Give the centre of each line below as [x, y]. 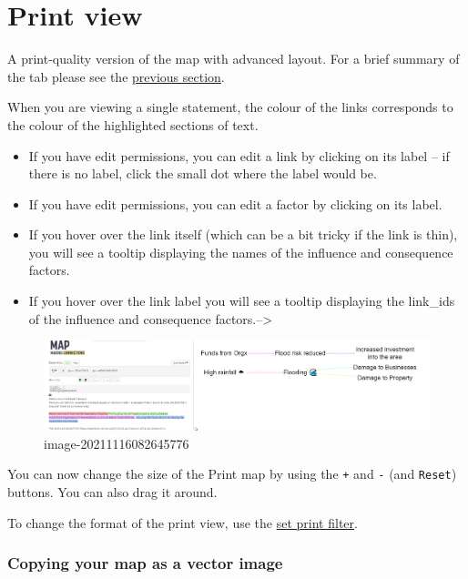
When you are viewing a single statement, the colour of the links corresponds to [230, 107]
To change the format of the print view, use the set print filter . [183, 522]
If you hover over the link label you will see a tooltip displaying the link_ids [242, 301]
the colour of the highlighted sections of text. [133, 124]
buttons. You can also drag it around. [112, 492]
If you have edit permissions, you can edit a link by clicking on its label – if [239, 155]
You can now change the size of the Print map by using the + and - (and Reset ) [232, 474]
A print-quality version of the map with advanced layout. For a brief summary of [234, 59]
